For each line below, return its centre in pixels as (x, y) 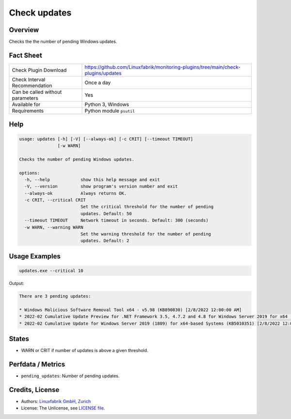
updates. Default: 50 (106, 213)
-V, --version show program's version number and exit (101, 186)
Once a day (98, 83)
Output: (16, 284)
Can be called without (37, 92)
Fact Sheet (25, 55)
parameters (25, 98)
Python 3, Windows (107, 104)
